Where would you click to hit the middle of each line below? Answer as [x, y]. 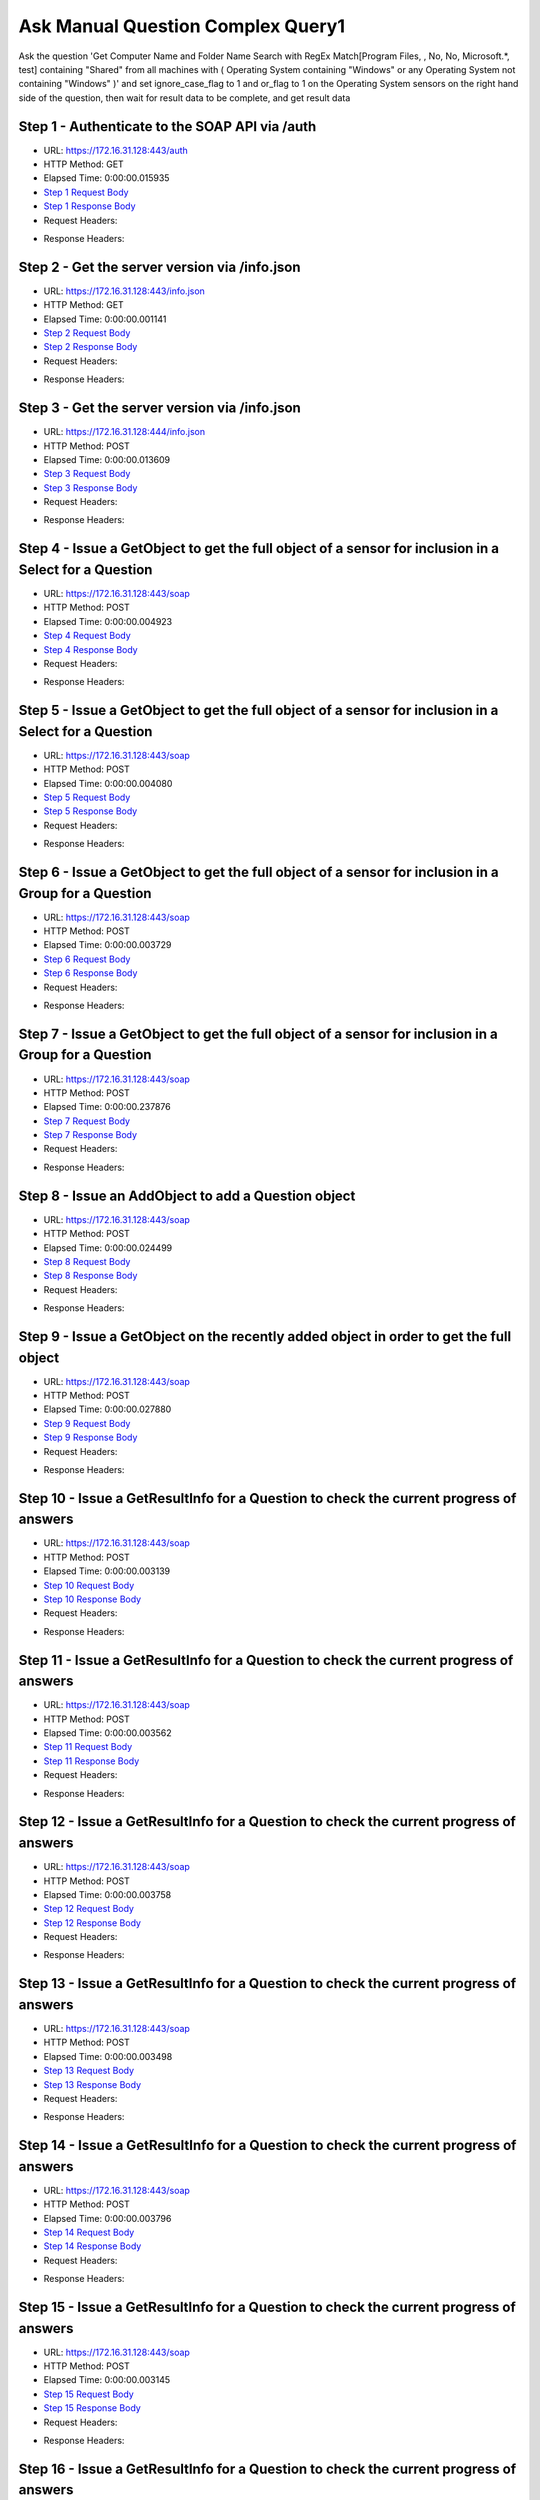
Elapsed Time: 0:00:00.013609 [107, 459]
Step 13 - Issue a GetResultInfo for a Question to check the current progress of [267, 1983]
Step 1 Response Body [89, 206]
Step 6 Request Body [87, 959]
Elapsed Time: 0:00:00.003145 [107, 2380]
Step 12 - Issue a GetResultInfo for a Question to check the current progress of [267, 1821]
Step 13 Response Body [92, 2084]
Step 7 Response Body [90, 1135]
